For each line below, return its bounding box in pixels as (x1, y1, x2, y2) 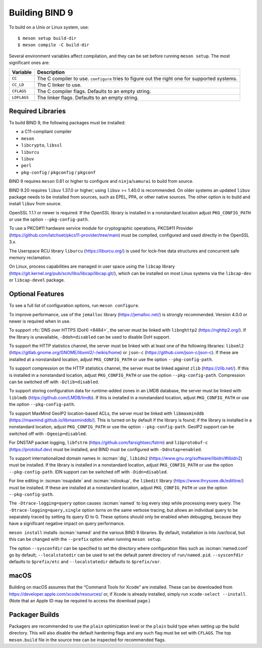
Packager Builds (9, 610, 59, 618)
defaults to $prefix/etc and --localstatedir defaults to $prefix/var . (9, 559, 161, 565)
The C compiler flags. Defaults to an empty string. (37, 88, 151, 95)
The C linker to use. (37, 81, 82, 88)
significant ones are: (9, 60, 50, 65)
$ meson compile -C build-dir (17, 42, 90, 48)
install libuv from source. (9, 201, 62, 207)
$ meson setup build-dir (17, 35, 77, 41)
